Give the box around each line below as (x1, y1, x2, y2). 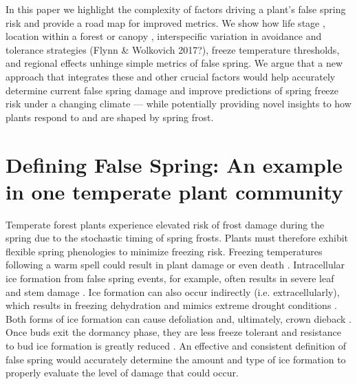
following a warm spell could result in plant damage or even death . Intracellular (6, 257, 345, 272)
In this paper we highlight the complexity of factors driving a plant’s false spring (6, 2, 346, 16)
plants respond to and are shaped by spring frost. (6, 109, 214, 124)
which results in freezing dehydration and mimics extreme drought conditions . (6, 298, 337, 312)
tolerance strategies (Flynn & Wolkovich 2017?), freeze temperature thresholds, (6, 42, 340, 56)
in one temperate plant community (6, 177, 343, 205)
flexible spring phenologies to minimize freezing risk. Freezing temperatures (6, 244, 323, 258)
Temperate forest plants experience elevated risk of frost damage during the (6, 217, 325, 231)
